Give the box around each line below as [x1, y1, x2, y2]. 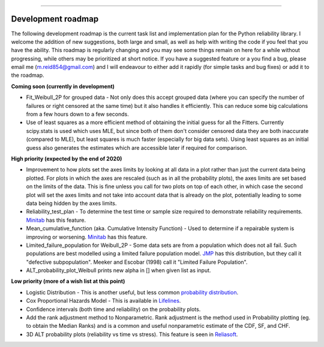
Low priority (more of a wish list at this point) [11, 277, 125, 285]
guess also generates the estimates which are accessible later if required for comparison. [26, 144, 248, 151]
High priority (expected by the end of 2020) [11, 155, 122, 162]
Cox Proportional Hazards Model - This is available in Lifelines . [26, 297, 181, 304]
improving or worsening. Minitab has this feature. [26, 233, 148, 240]
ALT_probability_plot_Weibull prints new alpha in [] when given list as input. [26, 267, 211, 274]
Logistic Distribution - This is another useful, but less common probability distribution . [26, 288, 239, 296]
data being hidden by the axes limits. [26, 200, 117, 207]
